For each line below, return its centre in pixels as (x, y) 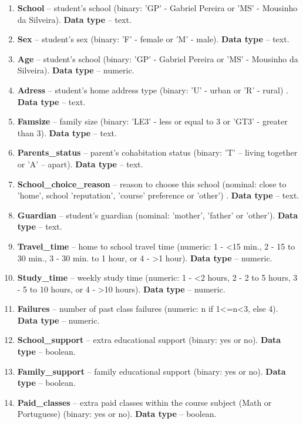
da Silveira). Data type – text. (74, 19)
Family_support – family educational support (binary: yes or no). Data (151, 371)
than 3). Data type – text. (67, 132)
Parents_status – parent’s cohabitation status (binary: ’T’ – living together (157, 152)
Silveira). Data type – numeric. (76, 70)
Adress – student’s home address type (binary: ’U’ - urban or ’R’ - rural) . (153, 90)
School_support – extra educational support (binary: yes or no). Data (149, 340)
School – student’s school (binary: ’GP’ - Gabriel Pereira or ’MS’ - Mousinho (157, 8)
